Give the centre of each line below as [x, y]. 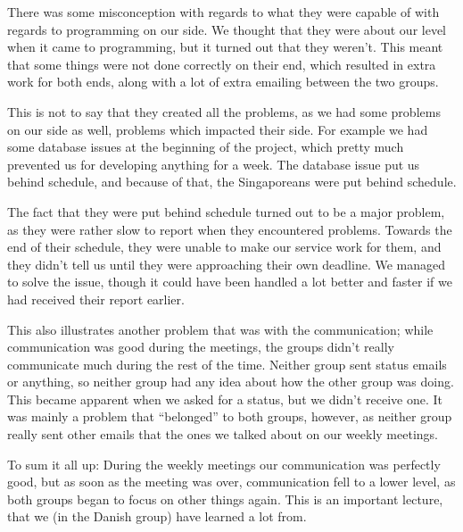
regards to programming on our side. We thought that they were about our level [227, 29]
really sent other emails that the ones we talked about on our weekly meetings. [223, 434]
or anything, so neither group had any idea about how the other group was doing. [231, 382]
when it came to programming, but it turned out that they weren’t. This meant [225, 47]
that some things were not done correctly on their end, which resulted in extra [222, 64]
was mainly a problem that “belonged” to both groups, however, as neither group [230, 416]
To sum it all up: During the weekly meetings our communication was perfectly [224, 464]
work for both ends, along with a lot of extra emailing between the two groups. [223, 82]
